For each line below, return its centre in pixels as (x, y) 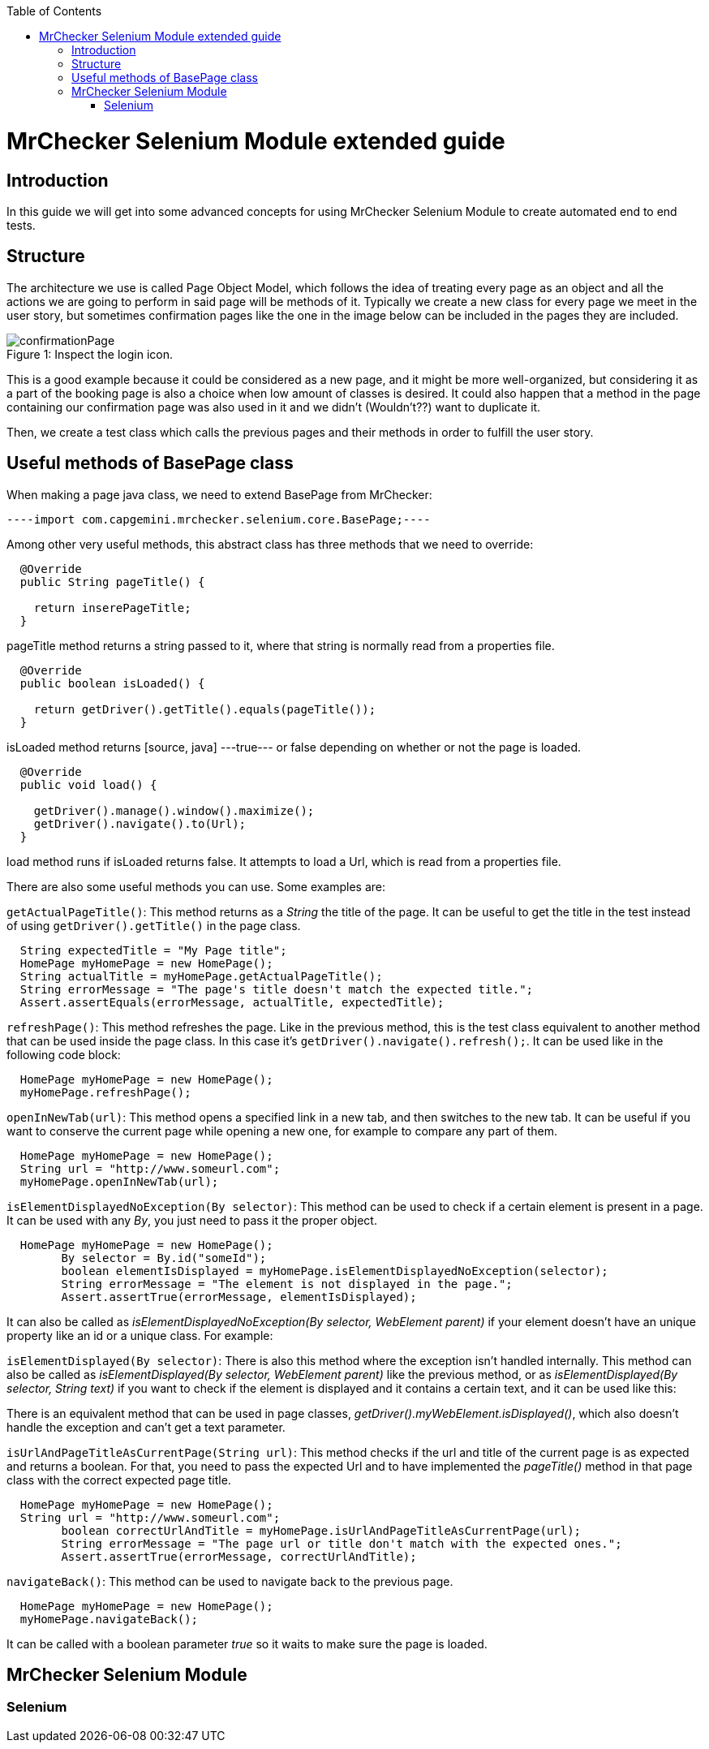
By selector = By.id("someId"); (164, 1258)
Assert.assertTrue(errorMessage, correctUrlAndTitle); (239, 1556)
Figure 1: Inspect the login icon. (90, 354)
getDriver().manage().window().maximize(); (174, 810)
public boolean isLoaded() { (112, 683)
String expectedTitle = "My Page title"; (153, 950)
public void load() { (88, 784)
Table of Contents (54, 11)
